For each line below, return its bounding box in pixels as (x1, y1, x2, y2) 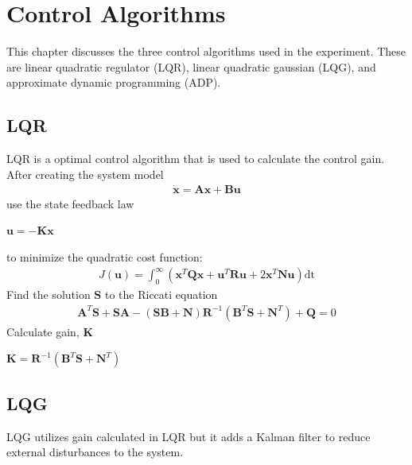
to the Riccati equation (104, 286, 218, 303)
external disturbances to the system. (6, 444, 184, 460)
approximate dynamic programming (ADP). (6, 74, 221, 91)
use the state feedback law (6, 195, 134, 211)
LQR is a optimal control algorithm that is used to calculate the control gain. (6, 150, 385, 167)
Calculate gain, (6, 323, 80, 339)
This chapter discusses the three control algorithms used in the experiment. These (6, 43, 406, 60)
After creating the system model (6, 165, 164, 182)
